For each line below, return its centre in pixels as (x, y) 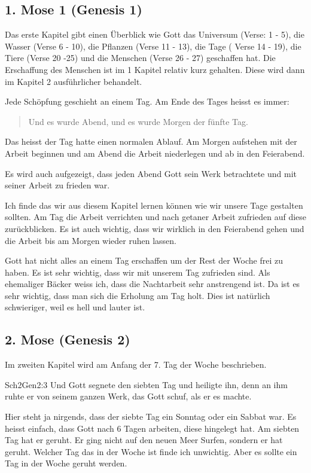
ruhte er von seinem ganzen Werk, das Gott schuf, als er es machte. (128, 396)
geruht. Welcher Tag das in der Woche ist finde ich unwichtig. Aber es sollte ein (151, 451)
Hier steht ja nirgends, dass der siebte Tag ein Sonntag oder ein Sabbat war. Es (151, 416)
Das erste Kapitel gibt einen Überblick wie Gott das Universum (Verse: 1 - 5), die (155, 34)
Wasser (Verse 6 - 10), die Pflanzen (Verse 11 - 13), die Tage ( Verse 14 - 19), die (153, 46)
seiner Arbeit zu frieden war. (57, 185)
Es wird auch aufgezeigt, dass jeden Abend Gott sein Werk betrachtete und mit (151, 173)
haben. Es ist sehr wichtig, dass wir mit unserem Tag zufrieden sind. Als (138, 272)
